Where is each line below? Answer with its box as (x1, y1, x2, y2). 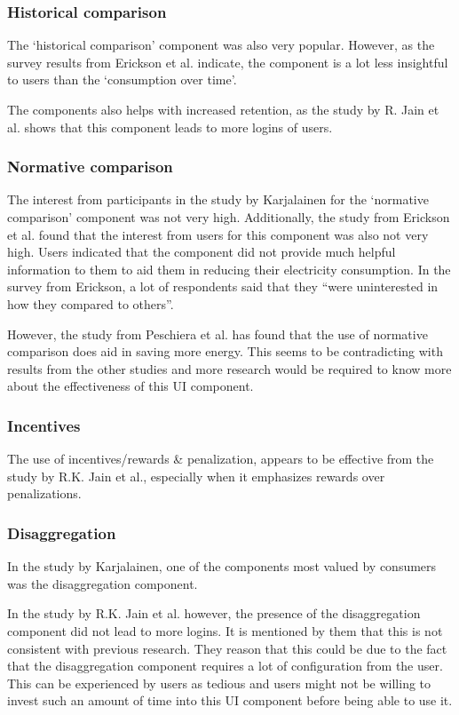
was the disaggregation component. (7, 574, 198, 592)
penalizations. (7, 484, 82, 503)
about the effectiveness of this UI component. (7, 377, 254, 395)
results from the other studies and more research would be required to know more (7, 359, 452, 377)
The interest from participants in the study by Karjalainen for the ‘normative (7, 190, 429, 209)
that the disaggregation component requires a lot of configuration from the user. (7, 656, 443, 675)
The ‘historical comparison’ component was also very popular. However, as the (7, 36, 435, 54)
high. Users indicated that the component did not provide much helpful (7, 242, 396, 261)
